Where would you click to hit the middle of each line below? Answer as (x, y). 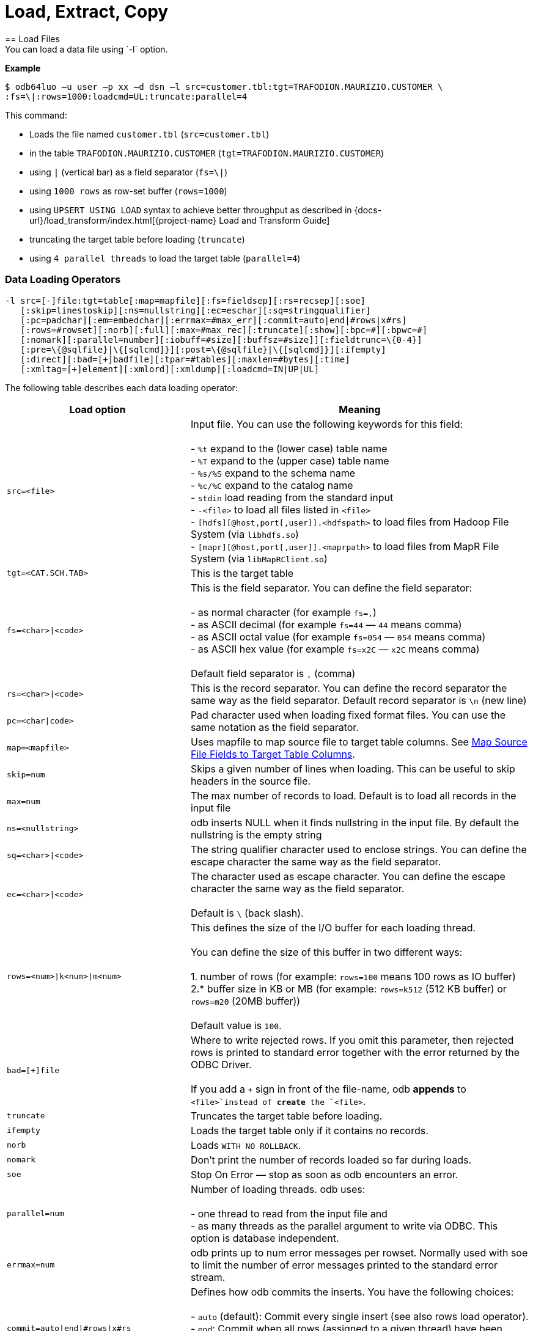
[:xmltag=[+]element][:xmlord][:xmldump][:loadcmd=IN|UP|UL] (170, 369)
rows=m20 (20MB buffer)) (245, 1001)
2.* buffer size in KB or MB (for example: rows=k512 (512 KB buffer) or (348, 988)
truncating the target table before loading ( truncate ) (137, 239)
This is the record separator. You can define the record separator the (349, 688)
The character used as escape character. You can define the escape (348, 876)
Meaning (360, 409)
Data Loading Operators (63, 280)
